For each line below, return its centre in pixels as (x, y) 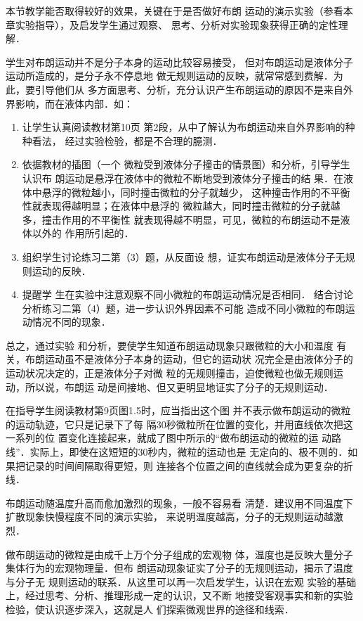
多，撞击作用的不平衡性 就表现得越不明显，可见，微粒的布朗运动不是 (181, 219)
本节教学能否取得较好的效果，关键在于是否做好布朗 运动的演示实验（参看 (174, 11)
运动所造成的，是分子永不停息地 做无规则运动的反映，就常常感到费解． (170, 76)
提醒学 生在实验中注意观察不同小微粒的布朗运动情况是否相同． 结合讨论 (188, 294)
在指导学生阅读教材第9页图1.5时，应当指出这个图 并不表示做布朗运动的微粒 (178, 410)
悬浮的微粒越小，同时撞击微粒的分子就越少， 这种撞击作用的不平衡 (196, 192)
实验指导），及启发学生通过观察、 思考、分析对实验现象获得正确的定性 (177, 24)
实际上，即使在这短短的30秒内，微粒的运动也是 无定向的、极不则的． (189, 452)
